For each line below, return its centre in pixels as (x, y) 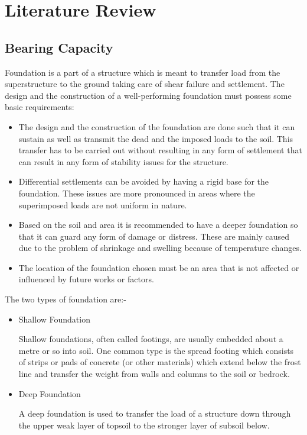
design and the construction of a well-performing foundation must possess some (148, 95)
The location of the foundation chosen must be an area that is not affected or (159, 267)
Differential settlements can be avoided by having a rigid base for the (144, 181)
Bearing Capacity (59, 47)
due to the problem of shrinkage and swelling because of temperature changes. (160, 248)
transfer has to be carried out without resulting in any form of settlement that (160, 150)
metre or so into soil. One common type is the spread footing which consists (156, 350)
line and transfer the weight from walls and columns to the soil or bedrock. (154, 374)
